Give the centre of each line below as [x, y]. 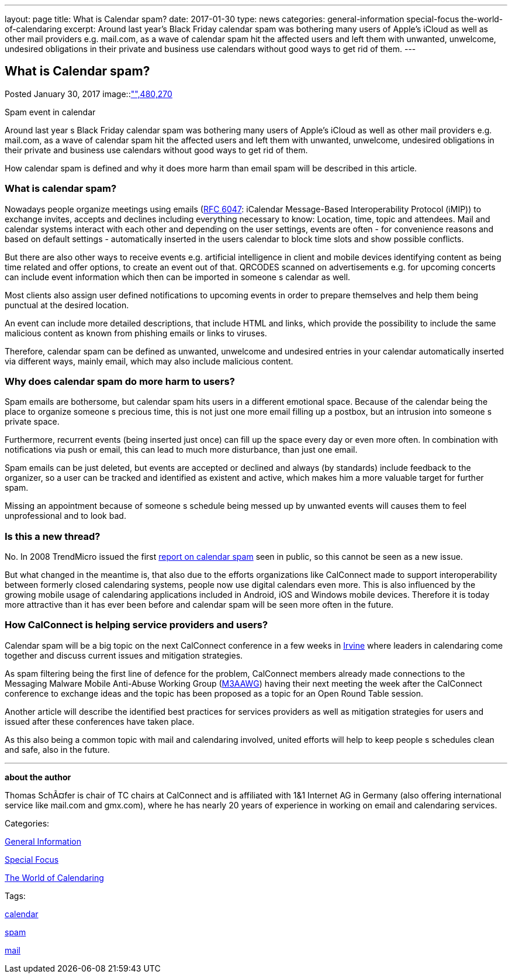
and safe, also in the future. [57, 749]
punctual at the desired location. [67, 305]
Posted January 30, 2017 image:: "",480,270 [89, 94]
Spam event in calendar [50, 112]
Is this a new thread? [53, 536]
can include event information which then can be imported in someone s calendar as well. [178, 277]
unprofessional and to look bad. [65, 516]
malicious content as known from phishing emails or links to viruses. [136, 333]
